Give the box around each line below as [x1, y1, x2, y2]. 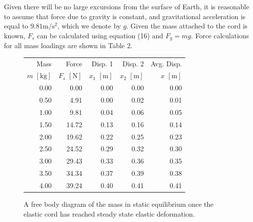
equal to [4, 21, 28, 31]
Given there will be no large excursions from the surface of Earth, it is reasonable [4, 1, 250, 11]
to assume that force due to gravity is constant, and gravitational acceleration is [4, 11, 246, 21]
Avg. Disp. [150, 58, 182, 68]
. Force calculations [191, 30, 249, 40]
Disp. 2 [122, 58, 144, 68]
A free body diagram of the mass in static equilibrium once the [24, 199, 214, 209]
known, [4, 30, 26, 40]
